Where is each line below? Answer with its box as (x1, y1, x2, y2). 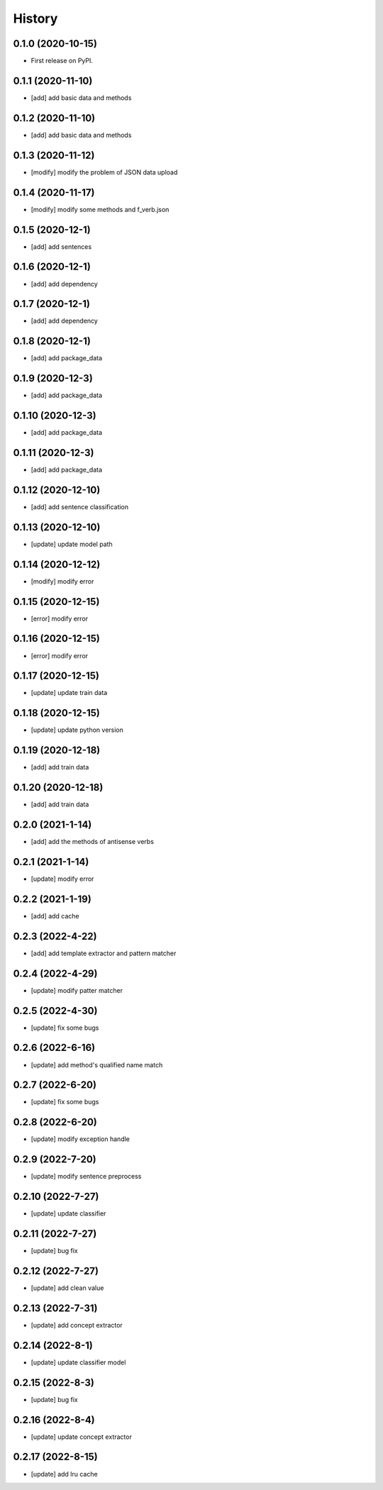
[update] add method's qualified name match (30, 1060, 163, 1069)
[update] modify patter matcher (30, 986, 123, 994)
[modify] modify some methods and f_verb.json (30, 205, 170, 213)
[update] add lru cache (30, 1469, 99, 1478)
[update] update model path (30, 540, 113, 548)
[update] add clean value (30, 1284, 104, 1292)
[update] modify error (30, 874, 94, 883)
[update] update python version (30, 725, 124, 734)
